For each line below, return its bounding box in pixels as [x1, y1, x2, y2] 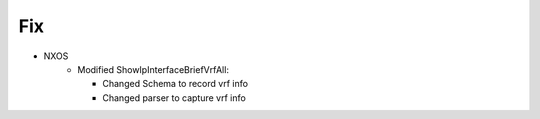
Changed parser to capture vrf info [102, 91, 247, 104]
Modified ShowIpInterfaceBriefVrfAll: [77, 63, 230, 75]
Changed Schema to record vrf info [102, 78, 249, 90]
